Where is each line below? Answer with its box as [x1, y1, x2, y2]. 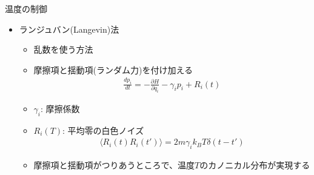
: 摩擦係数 [41, 102, 80, 114]
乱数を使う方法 [33, 43, 93, 56]
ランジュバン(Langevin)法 [19, 22, 119, 35]
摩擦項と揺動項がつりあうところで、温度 [33, 159, 195, 171]
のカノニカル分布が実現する [199, 159, 310, 171]
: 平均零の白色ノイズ [62, 124, 144, 136]
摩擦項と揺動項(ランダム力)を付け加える [33, 63, 193, 76]
